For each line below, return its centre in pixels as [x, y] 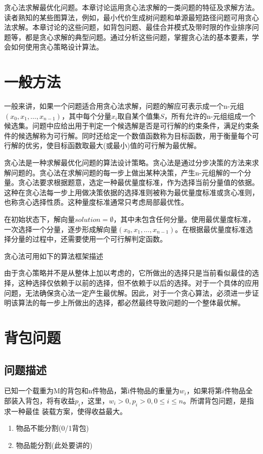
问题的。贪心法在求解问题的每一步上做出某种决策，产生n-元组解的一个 [127, 172]
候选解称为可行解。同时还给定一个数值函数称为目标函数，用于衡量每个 [135, 135]
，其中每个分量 [86, 116]
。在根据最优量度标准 [210, 229]
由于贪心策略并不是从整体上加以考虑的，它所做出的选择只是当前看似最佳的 [128, 273]
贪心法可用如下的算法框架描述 [54, 256]
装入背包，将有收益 [43, 400]
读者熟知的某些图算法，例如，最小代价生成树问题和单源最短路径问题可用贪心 [131, 17]
